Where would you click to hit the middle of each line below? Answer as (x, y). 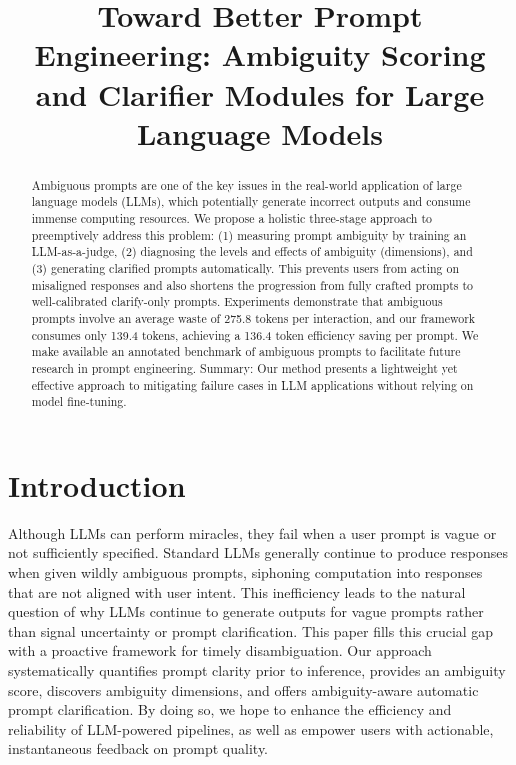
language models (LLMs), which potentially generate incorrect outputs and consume (251, 201)
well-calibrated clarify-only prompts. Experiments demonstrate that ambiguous (237, 301)
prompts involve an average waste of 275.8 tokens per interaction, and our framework (253, 317)
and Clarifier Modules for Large (260, 93)
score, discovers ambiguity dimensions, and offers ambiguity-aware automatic (243, 689)
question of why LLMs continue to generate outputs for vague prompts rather (246, 611)
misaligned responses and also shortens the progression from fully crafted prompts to (252, 284)
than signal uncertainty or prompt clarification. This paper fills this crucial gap (251, 630)
